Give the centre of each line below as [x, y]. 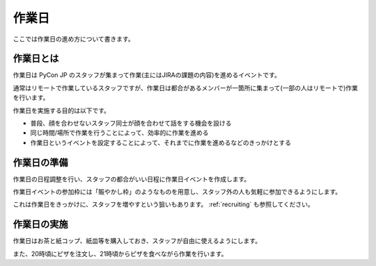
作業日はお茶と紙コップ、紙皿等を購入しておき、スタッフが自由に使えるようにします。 [137, 241]
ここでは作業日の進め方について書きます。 [74, 39]
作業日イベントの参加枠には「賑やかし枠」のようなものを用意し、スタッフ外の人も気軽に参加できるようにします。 [177, 192]
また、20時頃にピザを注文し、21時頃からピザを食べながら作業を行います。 [120, 253]
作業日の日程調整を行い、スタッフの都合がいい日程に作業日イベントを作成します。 [132, 179]
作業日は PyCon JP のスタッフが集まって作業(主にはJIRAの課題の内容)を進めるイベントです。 [147, 75]
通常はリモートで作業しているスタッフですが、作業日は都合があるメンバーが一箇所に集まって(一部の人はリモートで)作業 [186, 88]
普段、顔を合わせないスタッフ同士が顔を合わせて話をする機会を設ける [131, 123]
